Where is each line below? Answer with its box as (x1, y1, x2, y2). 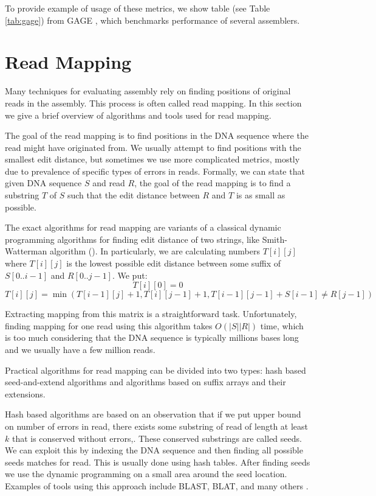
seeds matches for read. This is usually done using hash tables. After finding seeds (5, 455, 310, 468)
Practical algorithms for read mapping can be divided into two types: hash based (5, 363, 306, 376)
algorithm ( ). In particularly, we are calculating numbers (49, 245, 260, 257)
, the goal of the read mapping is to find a (134, 176, 291, 189)
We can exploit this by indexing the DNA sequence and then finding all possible (5, 444, 303, 456)
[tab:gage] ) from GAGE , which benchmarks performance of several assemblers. (5, 13, 300, 26)
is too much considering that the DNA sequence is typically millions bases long (5, 331, 299, 344)
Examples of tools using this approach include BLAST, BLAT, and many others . (5, 479, 309, 492)
